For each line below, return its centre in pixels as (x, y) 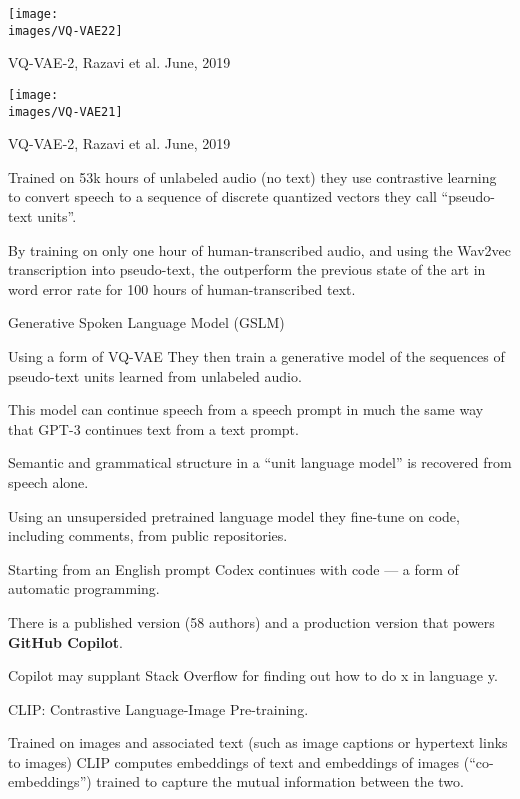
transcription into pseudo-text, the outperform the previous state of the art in (247, 269)
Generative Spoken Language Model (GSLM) (146, 322)
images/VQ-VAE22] (65, 30)
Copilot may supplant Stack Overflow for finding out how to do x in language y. (253, 675)
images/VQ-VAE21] (65, 111)
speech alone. (48, 481)
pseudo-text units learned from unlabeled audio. (155, 375)
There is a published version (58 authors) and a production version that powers (251, 621)
